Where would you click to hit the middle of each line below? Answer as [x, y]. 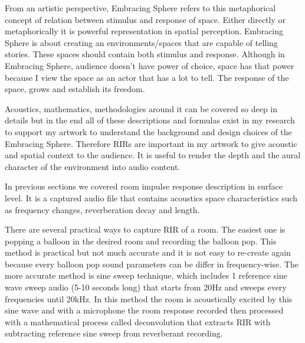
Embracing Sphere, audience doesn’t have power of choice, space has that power [150, 65]
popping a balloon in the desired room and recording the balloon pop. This [141, 241]
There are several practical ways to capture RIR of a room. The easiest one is [145, 229]
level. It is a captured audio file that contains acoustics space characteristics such [151, 197]
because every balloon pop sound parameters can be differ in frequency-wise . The [152, 264]
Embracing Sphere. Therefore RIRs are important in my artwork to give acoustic [151, 143]
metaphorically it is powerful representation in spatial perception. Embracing [144, 31]
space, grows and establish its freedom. [75, 89]
